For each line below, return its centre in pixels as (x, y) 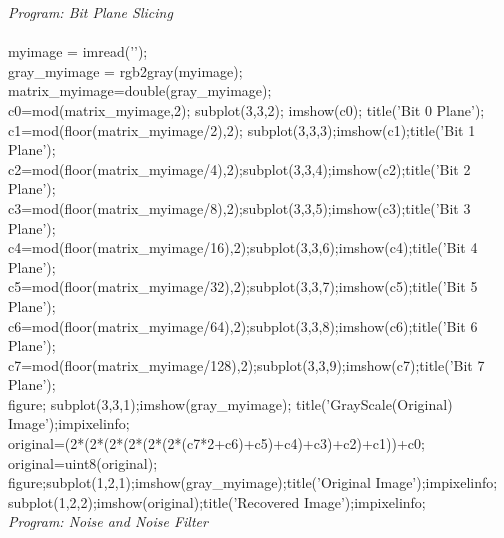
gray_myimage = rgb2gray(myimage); (125, 70)
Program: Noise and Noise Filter (108, 521)
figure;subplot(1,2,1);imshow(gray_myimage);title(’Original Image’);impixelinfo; (253, 482)
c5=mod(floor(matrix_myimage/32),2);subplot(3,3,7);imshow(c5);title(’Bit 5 (243, 286)
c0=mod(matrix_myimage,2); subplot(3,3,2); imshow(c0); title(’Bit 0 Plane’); (246, 109)
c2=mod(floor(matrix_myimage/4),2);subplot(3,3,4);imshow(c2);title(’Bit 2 (239, 168)
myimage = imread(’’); (78, 51)
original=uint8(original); (83, 462)
